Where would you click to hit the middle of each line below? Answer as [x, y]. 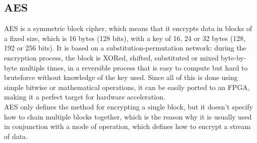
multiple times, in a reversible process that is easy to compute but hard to [134, 67]
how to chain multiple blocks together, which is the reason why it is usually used [128, 116]
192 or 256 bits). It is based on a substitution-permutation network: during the [125, 48]
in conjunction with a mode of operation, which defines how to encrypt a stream [127, 126]
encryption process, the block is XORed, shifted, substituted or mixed [111, 57]
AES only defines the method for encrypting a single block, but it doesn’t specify [128, 106]
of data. [16, 136]
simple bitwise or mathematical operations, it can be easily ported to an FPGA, [127, 87]
